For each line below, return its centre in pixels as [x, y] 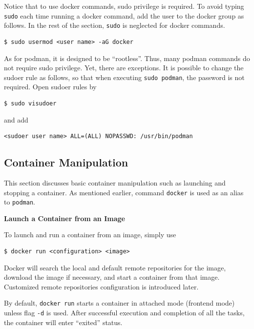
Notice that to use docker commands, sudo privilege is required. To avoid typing [124, 6]
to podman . [20, 202]
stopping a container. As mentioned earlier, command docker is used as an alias [124, 192]
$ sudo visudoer [30, 103]
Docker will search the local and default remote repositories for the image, [115, 267]
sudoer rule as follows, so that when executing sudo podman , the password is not [124, 77]
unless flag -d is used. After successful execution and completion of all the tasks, [124, 313]
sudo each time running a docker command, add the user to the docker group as [124, 15]
